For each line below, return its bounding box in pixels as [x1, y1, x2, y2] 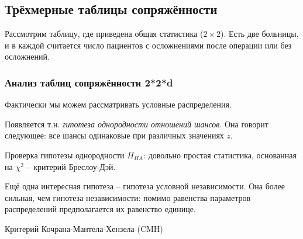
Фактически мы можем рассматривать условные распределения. [5, 98, 232, 110]
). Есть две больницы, [220, 27, 299, 40]
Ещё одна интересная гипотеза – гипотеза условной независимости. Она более [5, 180, 285, 192]
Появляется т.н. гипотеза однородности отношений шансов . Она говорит [5, 117, 268, 130]
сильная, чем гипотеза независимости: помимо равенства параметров [5, 191, 251, 203]
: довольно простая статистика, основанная [143, 148, 297, 161]
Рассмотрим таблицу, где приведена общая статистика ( [5, 27, 204, 40]
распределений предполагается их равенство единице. [5, 203, 196, 215]
